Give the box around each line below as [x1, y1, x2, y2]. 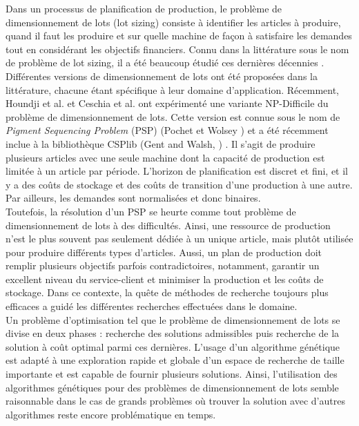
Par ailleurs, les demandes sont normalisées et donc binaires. [6, 191, 261, 205]
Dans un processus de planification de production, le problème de [6, 1, 282, 15]
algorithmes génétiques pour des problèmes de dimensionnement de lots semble [6, 380, 339, 394]
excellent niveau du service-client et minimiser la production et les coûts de [6, 271, 324, 286]
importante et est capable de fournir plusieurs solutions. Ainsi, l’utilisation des [6, 367, 338, 381]
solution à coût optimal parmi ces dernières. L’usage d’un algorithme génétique [6, 339, 340, 354]
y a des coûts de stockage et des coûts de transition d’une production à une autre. [6, 177, 353, 191]
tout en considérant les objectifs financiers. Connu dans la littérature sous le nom [6, 41, 349, 56]
